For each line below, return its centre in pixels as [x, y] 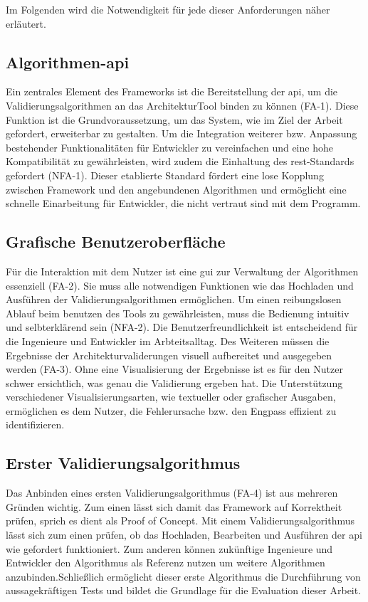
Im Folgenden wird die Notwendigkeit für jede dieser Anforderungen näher [168, 9]
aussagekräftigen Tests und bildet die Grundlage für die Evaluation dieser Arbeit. [184, 590]
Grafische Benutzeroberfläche [116, 242]
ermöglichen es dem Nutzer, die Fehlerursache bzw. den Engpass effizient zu [171, 410]
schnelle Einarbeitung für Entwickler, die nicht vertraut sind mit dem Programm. [183, 203]
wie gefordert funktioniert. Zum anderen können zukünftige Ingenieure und [169, 548]
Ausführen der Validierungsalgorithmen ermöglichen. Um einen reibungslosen [174, 299]
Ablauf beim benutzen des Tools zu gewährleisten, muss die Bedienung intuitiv [178, 313]
